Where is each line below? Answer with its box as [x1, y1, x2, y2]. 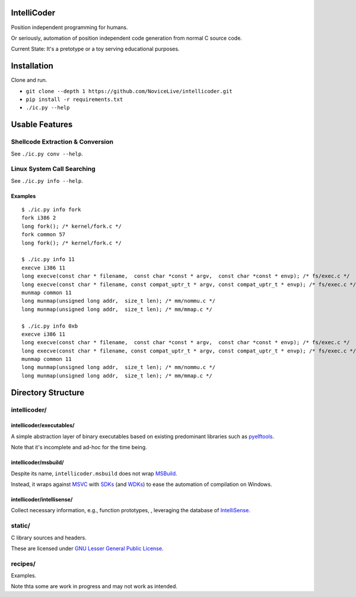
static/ [11, 522, 31, 530]
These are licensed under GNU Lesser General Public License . [11, 545, 164, 552]
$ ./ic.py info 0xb [21, 322, 78, 329]
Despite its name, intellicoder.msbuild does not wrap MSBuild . [11, 469, 177, 477]
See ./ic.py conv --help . [11, 150, 83, 157]
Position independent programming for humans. [11, 24, 128, 31]
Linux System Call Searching [11, 165, 96, 173]
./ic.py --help [26, 104, 71, 111]
